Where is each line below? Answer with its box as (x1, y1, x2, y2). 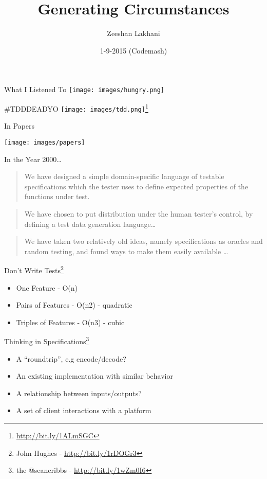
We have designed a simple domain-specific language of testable (24, 171, 224, 182)
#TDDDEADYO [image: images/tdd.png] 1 (4, 101, 148, 114)
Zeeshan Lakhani (107, 28, 160, 39)
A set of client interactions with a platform (16, 405, 151, 416)
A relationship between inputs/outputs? (16, 387, 142, 398)
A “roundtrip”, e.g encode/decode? (16, 353, 126, 364)
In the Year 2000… (4, 153, 62, 164)
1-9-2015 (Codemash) (100, 45, 167, 56)
